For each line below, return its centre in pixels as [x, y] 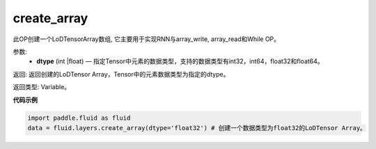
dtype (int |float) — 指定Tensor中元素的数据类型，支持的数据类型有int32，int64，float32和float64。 [180, 61]
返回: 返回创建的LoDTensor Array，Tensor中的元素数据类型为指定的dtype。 [121, 74]
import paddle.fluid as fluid [79, 118]
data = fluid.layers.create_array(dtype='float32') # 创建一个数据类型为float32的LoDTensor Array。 [197, 128]
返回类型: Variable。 [42, 87]
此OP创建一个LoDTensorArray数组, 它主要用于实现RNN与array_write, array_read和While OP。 [147, 39]
